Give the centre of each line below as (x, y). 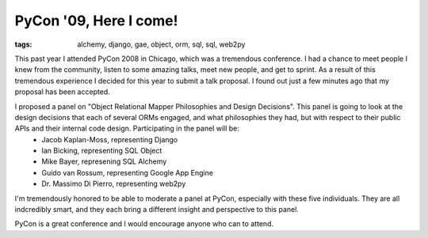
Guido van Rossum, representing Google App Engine (128, 172)
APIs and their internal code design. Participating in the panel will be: (127, 128)
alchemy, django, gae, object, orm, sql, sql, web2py (161, 44)
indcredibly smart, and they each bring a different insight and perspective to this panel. (157, 210)
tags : (23, 44)
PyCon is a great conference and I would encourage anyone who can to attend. (144, 224)
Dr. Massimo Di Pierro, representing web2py (114, 184)
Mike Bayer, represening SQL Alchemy (104, 161)
